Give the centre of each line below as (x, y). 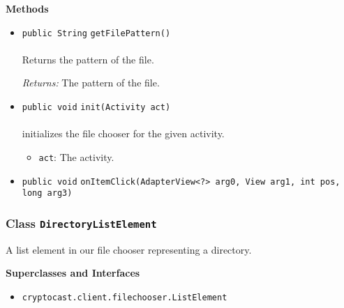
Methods (27, 8)
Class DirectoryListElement (81, 223)
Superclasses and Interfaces (73, 273)
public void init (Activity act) (96, 108)
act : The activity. (76, 156)
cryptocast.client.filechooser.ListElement (125, 297)
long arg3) (47, 193)
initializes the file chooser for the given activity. (123, 133)
